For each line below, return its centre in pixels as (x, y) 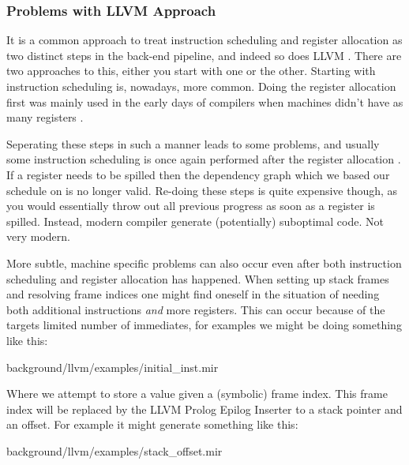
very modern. (38, 236)
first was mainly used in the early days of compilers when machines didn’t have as (205, 101)
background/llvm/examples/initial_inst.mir (113, 367)
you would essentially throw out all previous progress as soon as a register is (191, 206)
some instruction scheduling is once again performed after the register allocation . (204, 159)
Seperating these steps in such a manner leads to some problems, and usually (193, 143)
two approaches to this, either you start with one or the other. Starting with (191, 71)
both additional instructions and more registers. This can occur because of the (196, 309)
